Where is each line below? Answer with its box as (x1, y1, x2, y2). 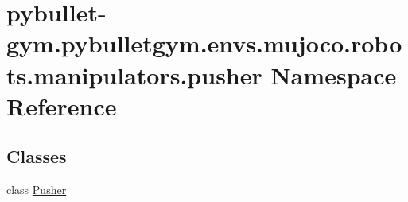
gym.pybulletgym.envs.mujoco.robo (6, 27, 402, 60)
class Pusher (6, 181, 67, 198)
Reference (6, 89, 117, 122)
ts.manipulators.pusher (6, 58, 262, 91)
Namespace (270, 58, 397, 91)
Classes (6, 144, 67, 169)
